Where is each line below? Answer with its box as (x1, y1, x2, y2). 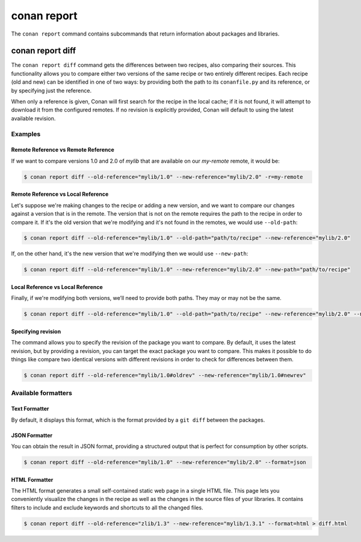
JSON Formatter (11, 431, 53, 439)
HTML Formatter (11, 476, 54, 483)
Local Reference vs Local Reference (11, 284, 103, 291)
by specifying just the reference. (11, 87, 92, 94)
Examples (11, 129, 41, 138)
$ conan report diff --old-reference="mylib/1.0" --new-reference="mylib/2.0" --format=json (23, 459, 306, 466)
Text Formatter (11, 405, 49, 413)
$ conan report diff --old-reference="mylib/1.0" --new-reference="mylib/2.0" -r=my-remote (23, 173, 303, 180)
